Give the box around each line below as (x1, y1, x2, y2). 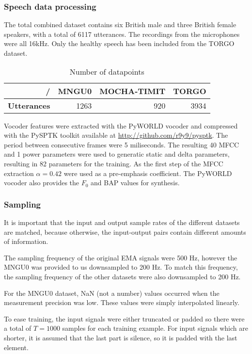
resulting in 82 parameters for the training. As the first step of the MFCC (4, 158, 223, 168)
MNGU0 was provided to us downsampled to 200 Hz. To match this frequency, (4, 262, 238, 272)
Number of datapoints (69, 65, 144, 77)
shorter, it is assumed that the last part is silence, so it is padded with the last (4, 332, 237, 342)
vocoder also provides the (4, 177, 79, 188)
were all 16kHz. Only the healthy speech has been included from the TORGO (4, 38, 235, 48)
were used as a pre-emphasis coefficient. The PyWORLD (63, 168, 232, 178)
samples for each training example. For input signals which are (62, 323, 248, 333)
